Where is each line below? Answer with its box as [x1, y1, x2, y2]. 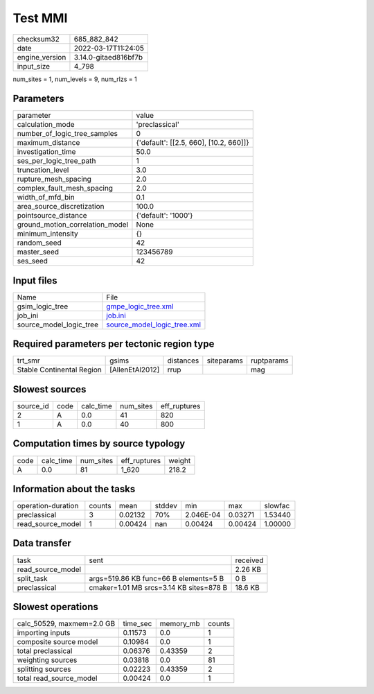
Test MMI [12, 10, 68, 26]
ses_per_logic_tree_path [17, 156, 96, 166]
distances [167, 356, 199, 365]
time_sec [123, 619, 152, 629]
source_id [17, 401, 49, 410]
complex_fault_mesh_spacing [17, 184, 114, 193]
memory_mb [159, 619, 200, 629]
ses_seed [17, 257, 48, 266]
